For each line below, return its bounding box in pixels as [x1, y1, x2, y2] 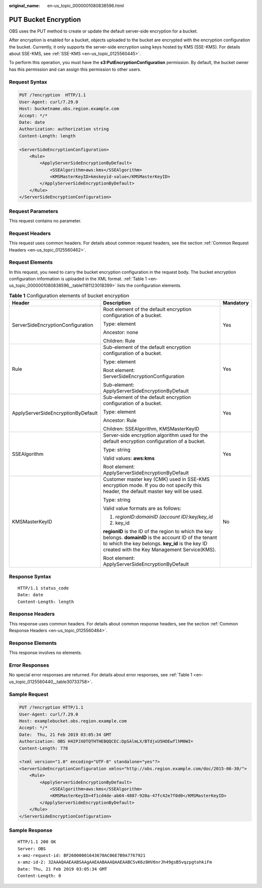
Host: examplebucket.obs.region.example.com [19, 719, 127, 724]
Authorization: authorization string [19, 126, 109, 132]
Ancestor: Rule [103, 417, 137, 424]
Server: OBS [17, 846, 46, 852]
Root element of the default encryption [103, 306, 192, 313]
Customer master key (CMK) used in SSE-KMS [103, 476, 210, 483]
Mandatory [222, 300, 249, 306]
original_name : [9, 3, 40, 8]
